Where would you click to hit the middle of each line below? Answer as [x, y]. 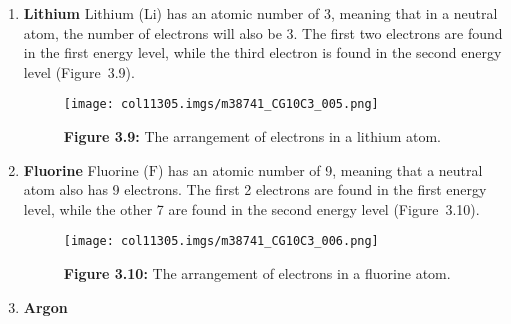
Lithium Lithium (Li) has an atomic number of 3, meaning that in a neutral [260, 13]
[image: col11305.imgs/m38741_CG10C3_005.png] [221, 104]
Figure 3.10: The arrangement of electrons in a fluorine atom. [257, 273]
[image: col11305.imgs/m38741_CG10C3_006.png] [221, 241]
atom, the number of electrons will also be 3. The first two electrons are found [263, 32]
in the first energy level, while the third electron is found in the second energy [262, 52]
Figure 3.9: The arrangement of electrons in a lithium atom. [252, 136]
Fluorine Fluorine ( [86, 169]
